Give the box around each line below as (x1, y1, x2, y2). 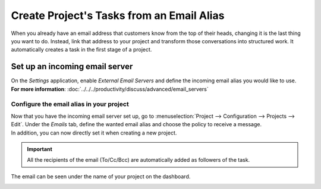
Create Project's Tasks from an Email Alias (11, 9, 225, 22)
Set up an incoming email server (11, 62, 133, 72)
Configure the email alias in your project (11, 100, 129, 108)
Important (27, 145, 53, 152)
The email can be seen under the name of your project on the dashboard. (11, 172, 191, 180)
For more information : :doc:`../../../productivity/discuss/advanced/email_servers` (11, 85, 209, 92)
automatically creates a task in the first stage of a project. (11, 46, 152, 53)
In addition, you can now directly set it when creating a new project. (11, 129, 177, 136)
